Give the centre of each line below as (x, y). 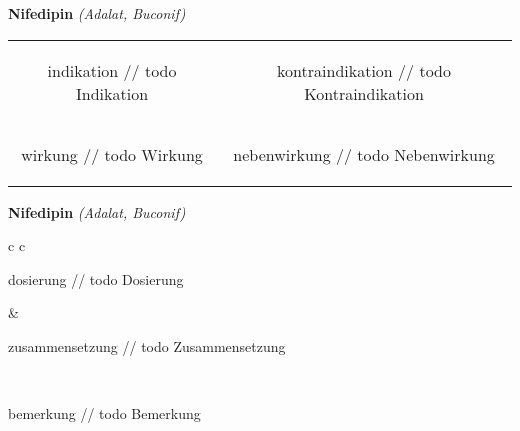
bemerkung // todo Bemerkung (104, 413)
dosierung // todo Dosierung (96, 278)
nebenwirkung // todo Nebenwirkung (364, 154)
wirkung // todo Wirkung (112, 154)
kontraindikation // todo (364, 70)
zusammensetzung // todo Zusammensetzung (147, 345)
